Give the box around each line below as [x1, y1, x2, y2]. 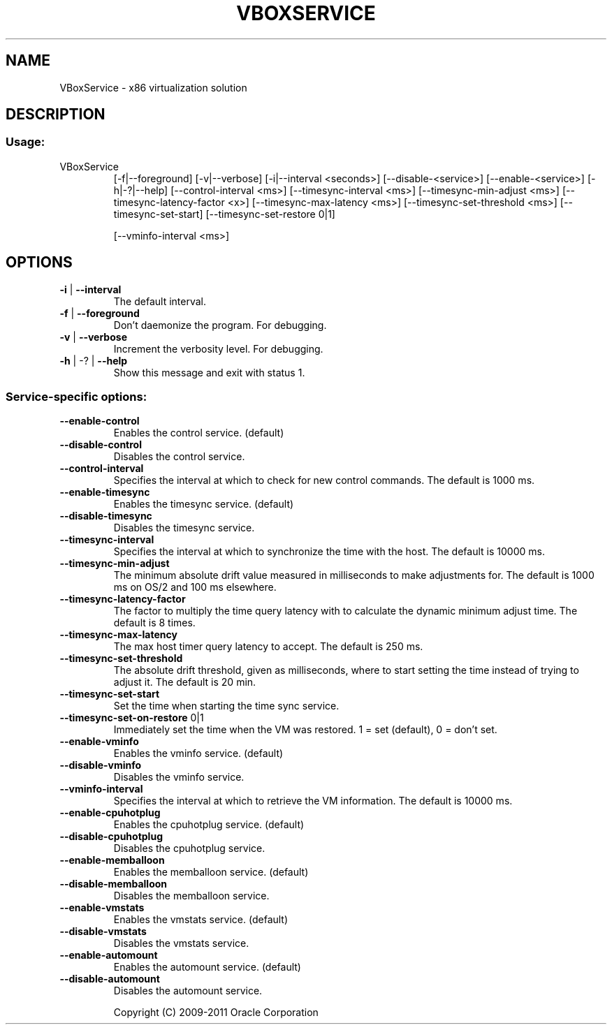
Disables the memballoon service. [113, 890, 270, 902]
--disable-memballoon [59, 878, 168, 890]
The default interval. [113, 295, 207, 307]
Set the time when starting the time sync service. [113, 700, 340, 712]
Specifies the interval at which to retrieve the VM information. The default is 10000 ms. [113, 795, 513, 807]
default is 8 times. [113, 617, 196, 629]
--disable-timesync [59, 510, 152, 522]
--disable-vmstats [59, 925, 147, 938]
